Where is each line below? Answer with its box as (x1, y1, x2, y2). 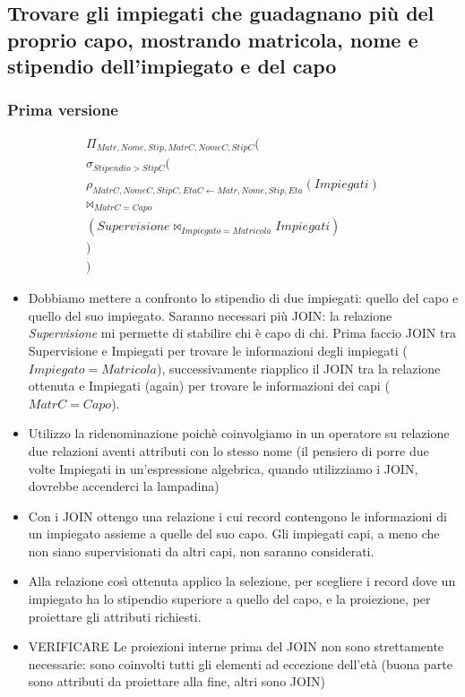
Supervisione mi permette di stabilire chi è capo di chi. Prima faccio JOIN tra (28, 323, 456, 342)
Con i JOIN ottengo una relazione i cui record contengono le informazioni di (28, 506, 447, 525)
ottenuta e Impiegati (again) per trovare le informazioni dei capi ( (28, 376, 390, 395)
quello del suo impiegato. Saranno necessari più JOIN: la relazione (28, 305, 392, 324)
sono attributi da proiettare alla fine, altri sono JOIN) (28, 672, 325, 691)
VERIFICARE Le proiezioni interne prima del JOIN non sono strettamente (28, 637, 444, 656)
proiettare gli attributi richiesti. (28, 607, 202, 625)
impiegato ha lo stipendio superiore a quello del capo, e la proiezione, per (28, 589, 431, 608)
